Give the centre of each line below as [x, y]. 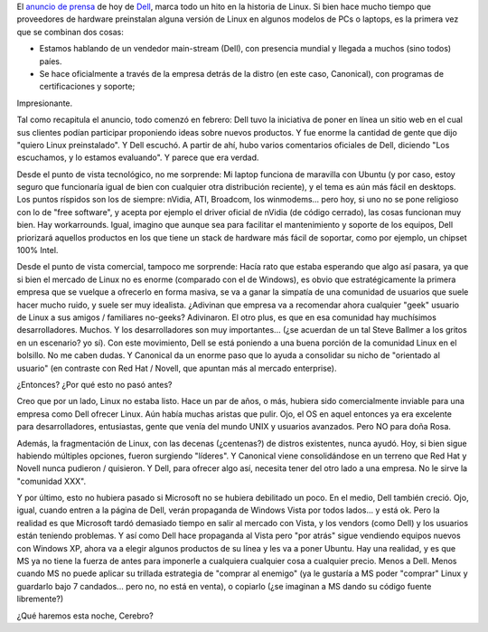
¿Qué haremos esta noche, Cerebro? [85, 616]
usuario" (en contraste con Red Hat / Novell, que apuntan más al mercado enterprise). [177, 368]
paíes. [51, 61]
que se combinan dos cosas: [70, 32]
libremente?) [40, 599]
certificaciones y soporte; [87, 87]
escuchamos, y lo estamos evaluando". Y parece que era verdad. [138, 157]
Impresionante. [45, 103]
